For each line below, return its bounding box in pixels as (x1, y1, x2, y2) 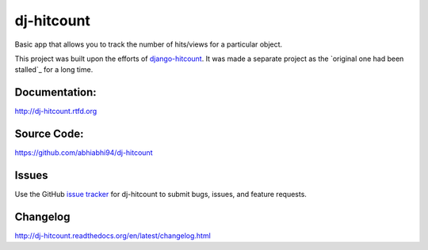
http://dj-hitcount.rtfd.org (14, 107, 97, 116)
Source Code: (14, 127, 84, 141)
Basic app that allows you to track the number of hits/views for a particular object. (14, 40, 283, 49)
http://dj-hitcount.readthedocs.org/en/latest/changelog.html (14, 230, 212, 241)
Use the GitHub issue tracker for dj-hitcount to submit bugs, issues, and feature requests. (14, 190, 307, 199)
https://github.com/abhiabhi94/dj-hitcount (14, 148, 153, 157)
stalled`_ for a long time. (14, 65, 94, 74)
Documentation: (14, 85, 97, 99)
